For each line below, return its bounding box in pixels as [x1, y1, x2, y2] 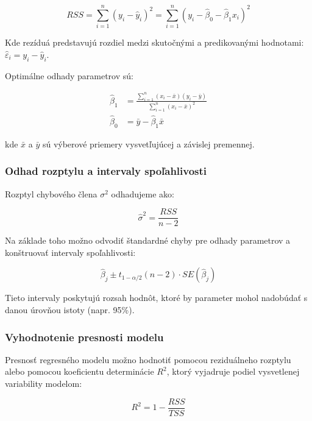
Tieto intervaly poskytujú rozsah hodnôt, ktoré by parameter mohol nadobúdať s [5, 291, 308, 304]
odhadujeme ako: [111, 187, 174, 200]
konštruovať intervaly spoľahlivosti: [5, 246, 136, 258]
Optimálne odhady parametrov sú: [5, 69, 133, 82]
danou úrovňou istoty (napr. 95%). [5, 303, 135, 316]
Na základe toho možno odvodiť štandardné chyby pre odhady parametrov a [5, 234, 291, 247]
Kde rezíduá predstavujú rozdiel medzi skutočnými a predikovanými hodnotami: [5, 36, 304, 49]
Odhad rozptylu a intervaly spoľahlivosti [5, 163, 207, 179]
